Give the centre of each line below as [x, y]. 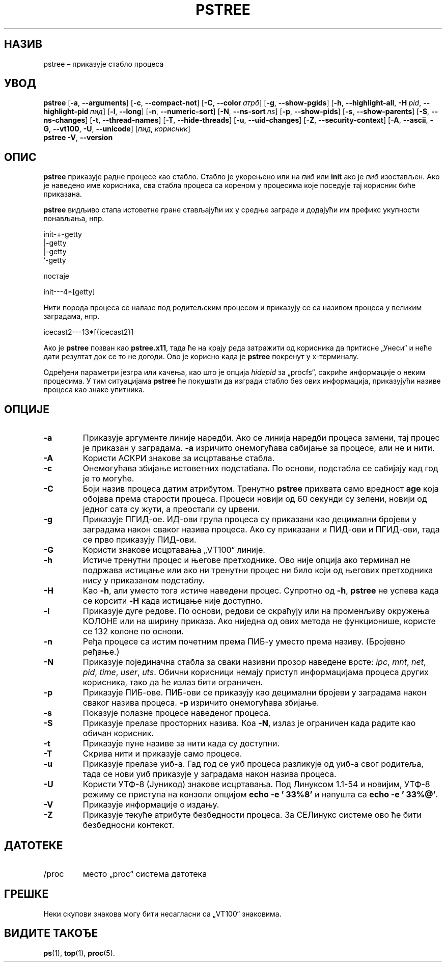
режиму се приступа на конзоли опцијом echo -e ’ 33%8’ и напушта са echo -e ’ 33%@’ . [260, 795]
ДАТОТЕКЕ [34, 845]
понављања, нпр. [74, 219]
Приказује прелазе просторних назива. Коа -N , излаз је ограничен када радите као [249, 723]
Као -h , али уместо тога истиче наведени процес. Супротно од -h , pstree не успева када [261, 591]
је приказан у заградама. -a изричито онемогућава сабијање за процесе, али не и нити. [259, 448]
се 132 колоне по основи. [133, 632]
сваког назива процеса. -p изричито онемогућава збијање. [201, 703]
